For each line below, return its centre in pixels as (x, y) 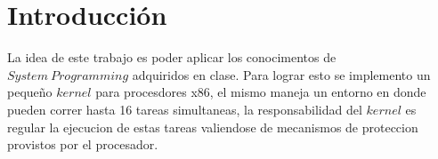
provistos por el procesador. (83, 144)
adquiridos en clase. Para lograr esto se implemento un (281, 74)
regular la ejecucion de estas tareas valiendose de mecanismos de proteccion (213, 127)
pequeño (30, 92)
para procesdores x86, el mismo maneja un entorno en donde (261, 92)
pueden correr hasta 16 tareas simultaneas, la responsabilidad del (185, 109)
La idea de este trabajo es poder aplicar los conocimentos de (172, 57)
